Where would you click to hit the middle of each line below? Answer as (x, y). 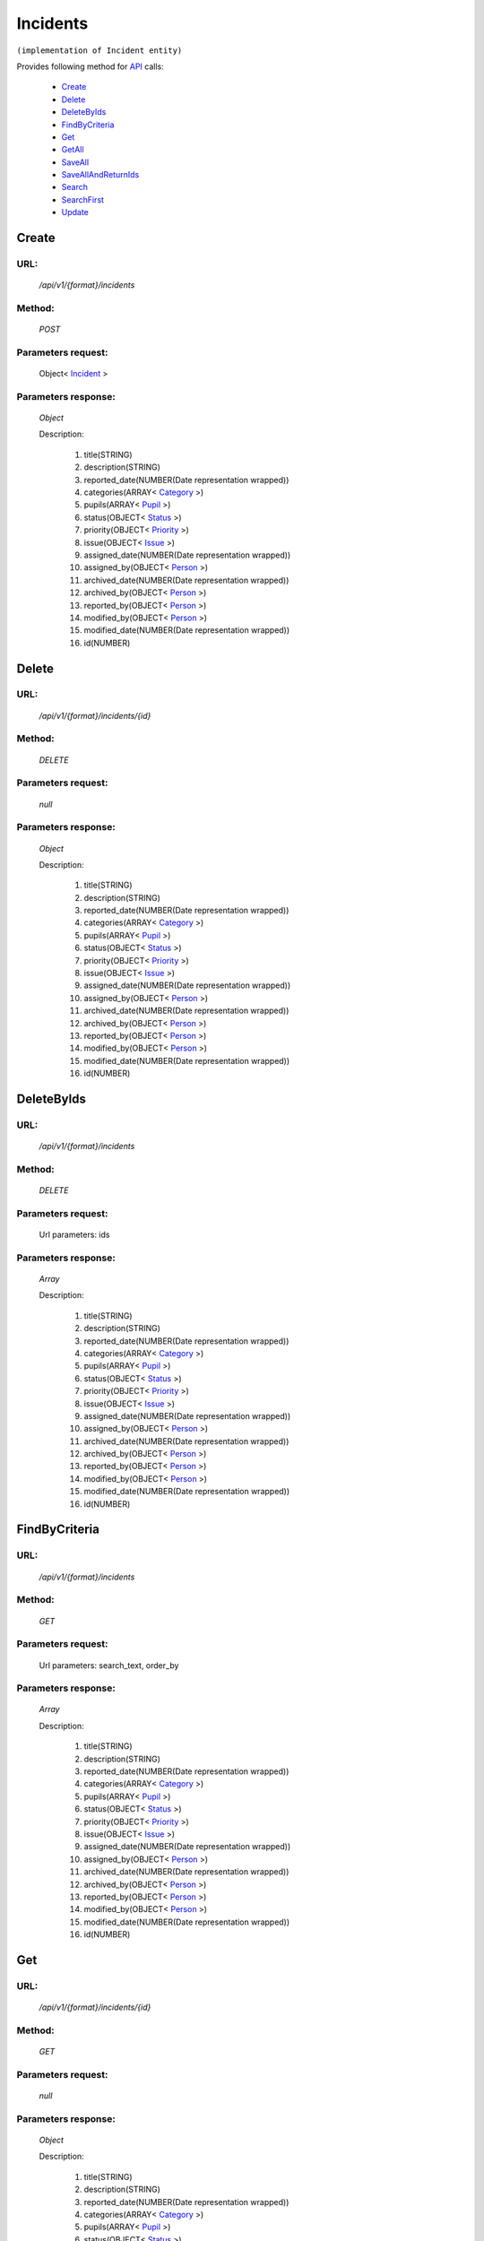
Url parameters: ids (74, 1235)
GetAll (73, 150)
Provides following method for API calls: (91, 66)
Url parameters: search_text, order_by (109, 1665)
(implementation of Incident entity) (99, 50)
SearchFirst (83, 199)
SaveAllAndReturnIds (100, 175)
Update (75, 212)
